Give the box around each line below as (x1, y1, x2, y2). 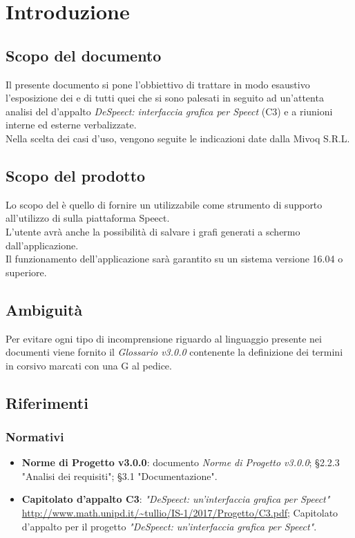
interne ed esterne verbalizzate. (6, 117, 137, 132)
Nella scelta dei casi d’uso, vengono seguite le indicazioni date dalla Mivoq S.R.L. (6, 131, 350, 145)
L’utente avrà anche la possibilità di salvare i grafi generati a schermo (6, 224, 300, 238)
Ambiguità (6, 298, 83, 320)
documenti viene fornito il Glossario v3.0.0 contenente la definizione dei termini (6, 345, 343, 359)
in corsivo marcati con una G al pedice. (6, 358, 172, 372)
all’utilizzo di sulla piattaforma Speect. (6, 211, 170, 225)
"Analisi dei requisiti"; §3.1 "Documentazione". (21, 468, 218, 483)
